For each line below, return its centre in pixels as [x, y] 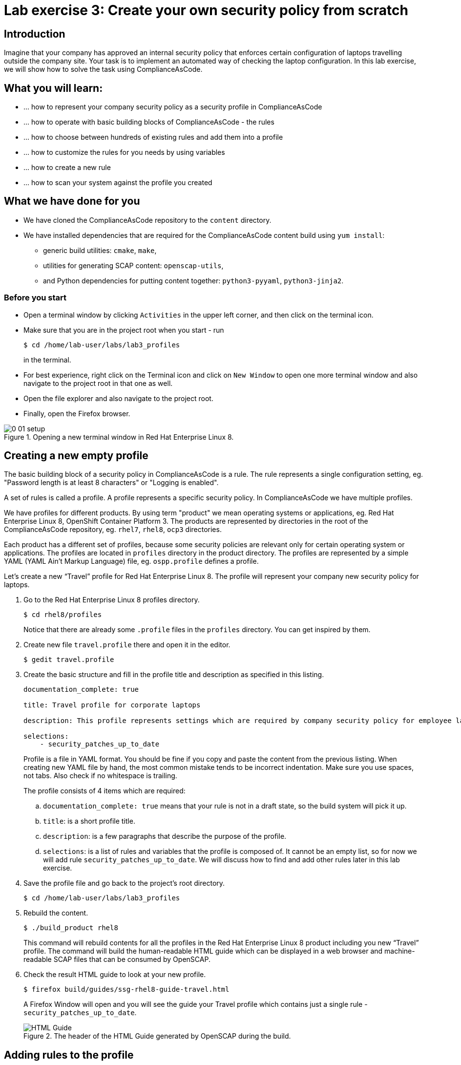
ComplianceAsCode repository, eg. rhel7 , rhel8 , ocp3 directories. [113, 530]
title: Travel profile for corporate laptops [112, 705]
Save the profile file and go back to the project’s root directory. [124, 883]
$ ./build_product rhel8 [71, 928]
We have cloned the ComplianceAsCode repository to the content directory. [147, 220]
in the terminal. [47, 360]
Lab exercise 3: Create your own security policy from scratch [206, 10]
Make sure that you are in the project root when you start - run [124, 330]
